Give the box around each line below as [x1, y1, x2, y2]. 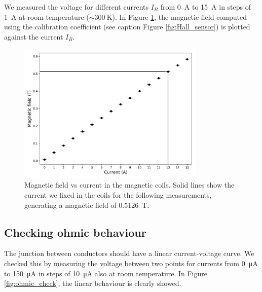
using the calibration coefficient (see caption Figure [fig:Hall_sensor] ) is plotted [4, 21, 250, 32]
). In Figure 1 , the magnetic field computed [112, 11, 247, 22]
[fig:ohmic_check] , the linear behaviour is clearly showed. [4, 278, 181, 288]
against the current [4, 31, 63, 42]
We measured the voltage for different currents [4, 2, 148, 12]
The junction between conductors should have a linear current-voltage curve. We [4, 248, 254, 259]
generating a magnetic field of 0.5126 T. [24, 199, 149, 210]
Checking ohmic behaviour [4, 224, 146, 240]
